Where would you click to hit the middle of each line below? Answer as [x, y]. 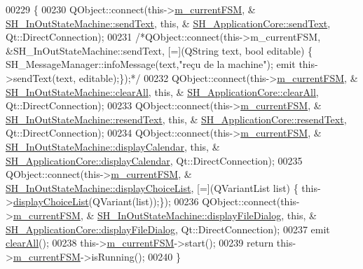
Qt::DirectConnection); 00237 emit [255, 229]
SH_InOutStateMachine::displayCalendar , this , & [113, 146]
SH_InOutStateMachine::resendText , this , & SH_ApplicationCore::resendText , [176, 119]
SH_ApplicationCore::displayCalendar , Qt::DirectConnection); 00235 [154, 160]
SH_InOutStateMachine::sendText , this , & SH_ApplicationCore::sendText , [168, 23]
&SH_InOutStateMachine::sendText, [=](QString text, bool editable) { [159, 50]
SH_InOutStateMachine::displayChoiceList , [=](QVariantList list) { [152, 187]
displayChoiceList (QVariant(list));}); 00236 [106, 201]
